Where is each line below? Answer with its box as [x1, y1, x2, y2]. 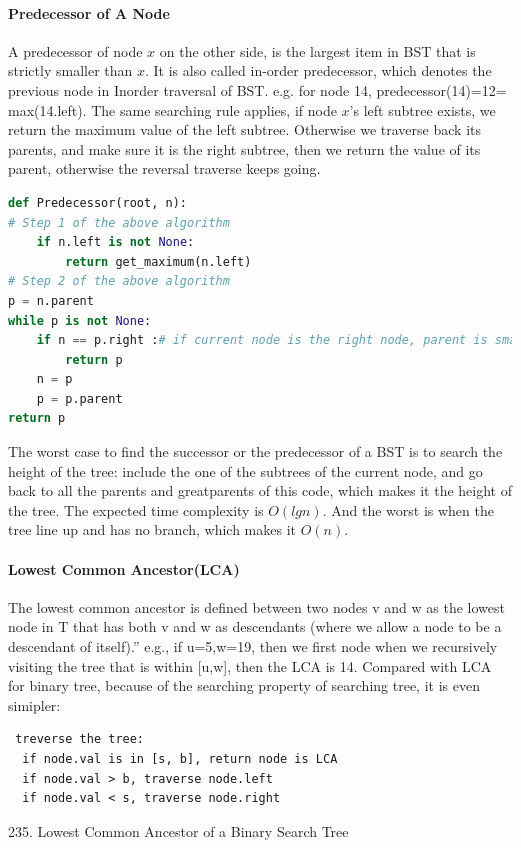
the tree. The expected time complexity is [8, 499, 264, 520]
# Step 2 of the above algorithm [8, 274, 230, 289]
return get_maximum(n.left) [65, 254, 252, 269]
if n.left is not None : [36, 235, 195, 250]
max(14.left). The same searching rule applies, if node [8, 99, 337, 120]
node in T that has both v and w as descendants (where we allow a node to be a [8, 616, 502, 637]
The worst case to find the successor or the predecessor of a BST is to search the [8, 441, 503, 462]
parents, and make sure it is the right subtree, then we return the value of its [8, 138, 481, 159]
